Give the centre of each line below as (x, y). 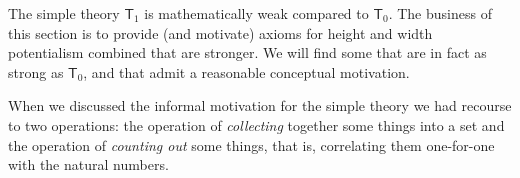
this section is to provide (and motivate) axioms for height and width (220, 32)
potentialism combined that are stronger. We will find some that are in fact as (247, 52)
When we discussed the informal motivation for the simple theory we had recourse (260, 105)
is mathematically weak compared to (256, 13)
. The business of (440, 13)
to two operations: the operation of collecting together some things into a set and (256, 124)
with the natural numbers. (88, 164)
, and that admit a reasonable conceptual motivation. (246, 71)
